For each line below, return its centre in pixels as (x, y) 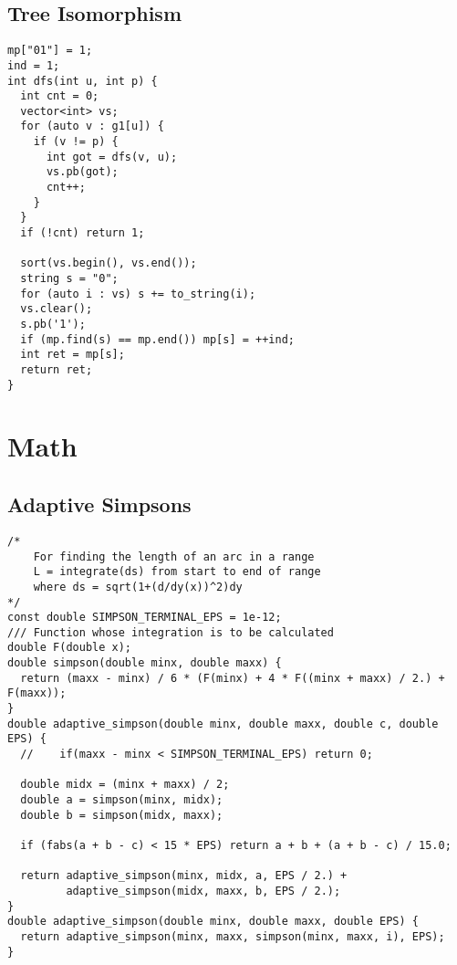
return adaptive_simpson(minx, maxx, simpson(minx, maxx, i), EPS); (233, 936)
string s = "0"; (69, 279)
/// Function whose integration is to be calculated (171, 632)
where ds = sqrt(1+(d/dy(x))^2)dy (138, 587)
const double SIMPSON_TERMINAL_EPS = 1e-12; (145, 618)
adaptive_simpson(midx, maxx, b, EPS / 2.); (203, 891)
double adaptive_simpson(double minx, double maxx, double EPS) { (213, 922)
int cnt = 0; (60, 96)
